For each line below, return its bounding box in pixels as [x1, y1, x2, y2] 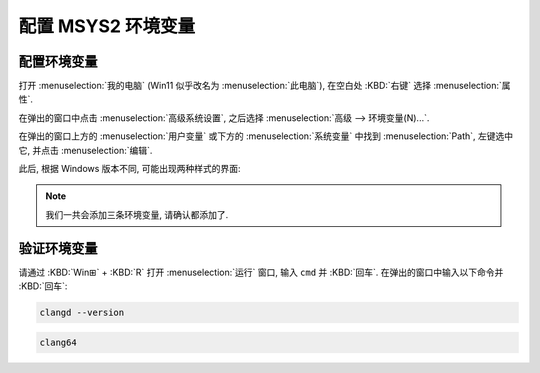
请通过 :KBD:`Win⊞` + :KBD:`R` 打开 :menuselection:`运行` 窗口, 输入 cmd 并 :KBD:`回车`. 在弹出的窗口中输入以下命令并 [18, 266, 504, 278]
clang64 [39, 336, 77, 348]
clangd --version [39, 307, 125, 319]
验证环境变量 [18, 240, 98, 257]
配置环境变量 [18, 53, 98, 70]
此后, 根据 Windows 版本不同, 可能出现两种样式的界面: [18, 163, 241, 175]
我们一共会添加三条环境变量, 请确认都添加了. [45, 208, 229, 220]
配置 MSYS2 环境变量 [18, 15, 196, 37]
